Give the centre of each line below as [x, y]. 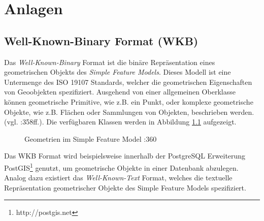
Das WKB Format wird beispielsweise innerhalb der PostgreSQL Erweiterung [125, 156]
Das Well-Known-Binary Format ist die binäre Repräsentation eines [110, 62]
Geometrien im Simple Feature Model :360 [91, 138]
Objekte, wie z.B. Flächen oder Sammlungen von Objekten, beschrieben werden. [129, 112]
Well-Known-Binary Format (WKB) [101, 40]
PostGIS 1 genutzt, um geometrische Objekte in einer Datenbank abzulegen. [121, 167]
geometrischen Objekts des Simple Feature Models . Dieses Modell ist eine [118, 72]
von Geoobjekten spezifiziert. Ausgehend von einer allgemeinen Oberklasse [120, 92]
